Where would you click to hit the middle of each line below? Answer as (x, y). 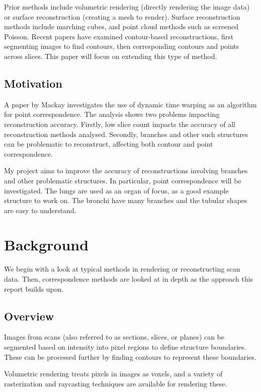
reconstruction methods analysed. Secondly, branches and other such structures (126, 134)
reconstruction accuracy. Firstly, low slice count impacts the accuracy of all (120, 124)
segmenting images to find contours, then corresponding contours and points (122, 46)
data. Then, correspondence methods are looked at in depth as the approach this (129, 279)
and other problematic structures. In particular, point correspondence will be (123, 180)
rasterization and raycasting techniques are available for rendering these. (116, 383)
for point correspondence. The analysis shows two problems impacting (112, 114)
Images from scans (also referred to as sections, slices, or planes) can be (114, 337)
